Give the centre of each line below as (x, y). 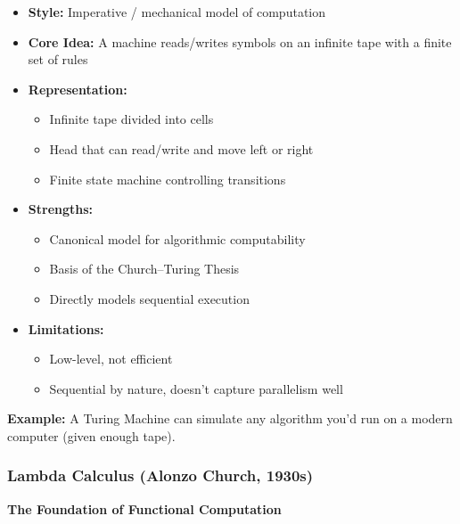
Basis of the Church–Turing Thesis (144, 269)
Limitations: (66, 328)
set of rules (58, 59)
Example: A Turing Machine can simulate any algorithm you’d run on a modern (230, 418)
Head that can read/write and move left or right (181, 148)
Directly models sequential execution (149, 298)
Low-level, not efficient (111, 359)
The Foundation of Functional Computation (144, 508)
